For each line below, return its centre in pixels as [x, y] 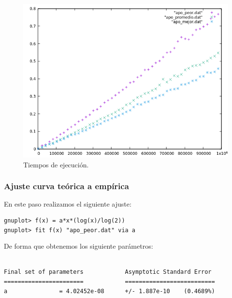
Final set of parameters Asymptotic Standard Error [108, 272]
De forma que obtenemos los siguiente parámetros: [79, 246]
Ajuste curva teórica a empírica [66, 186]
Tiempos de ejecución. [56, 164]
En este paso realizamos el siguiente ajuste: [68, 204]
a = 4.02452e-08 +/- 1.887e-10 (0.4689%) [109, 291]
